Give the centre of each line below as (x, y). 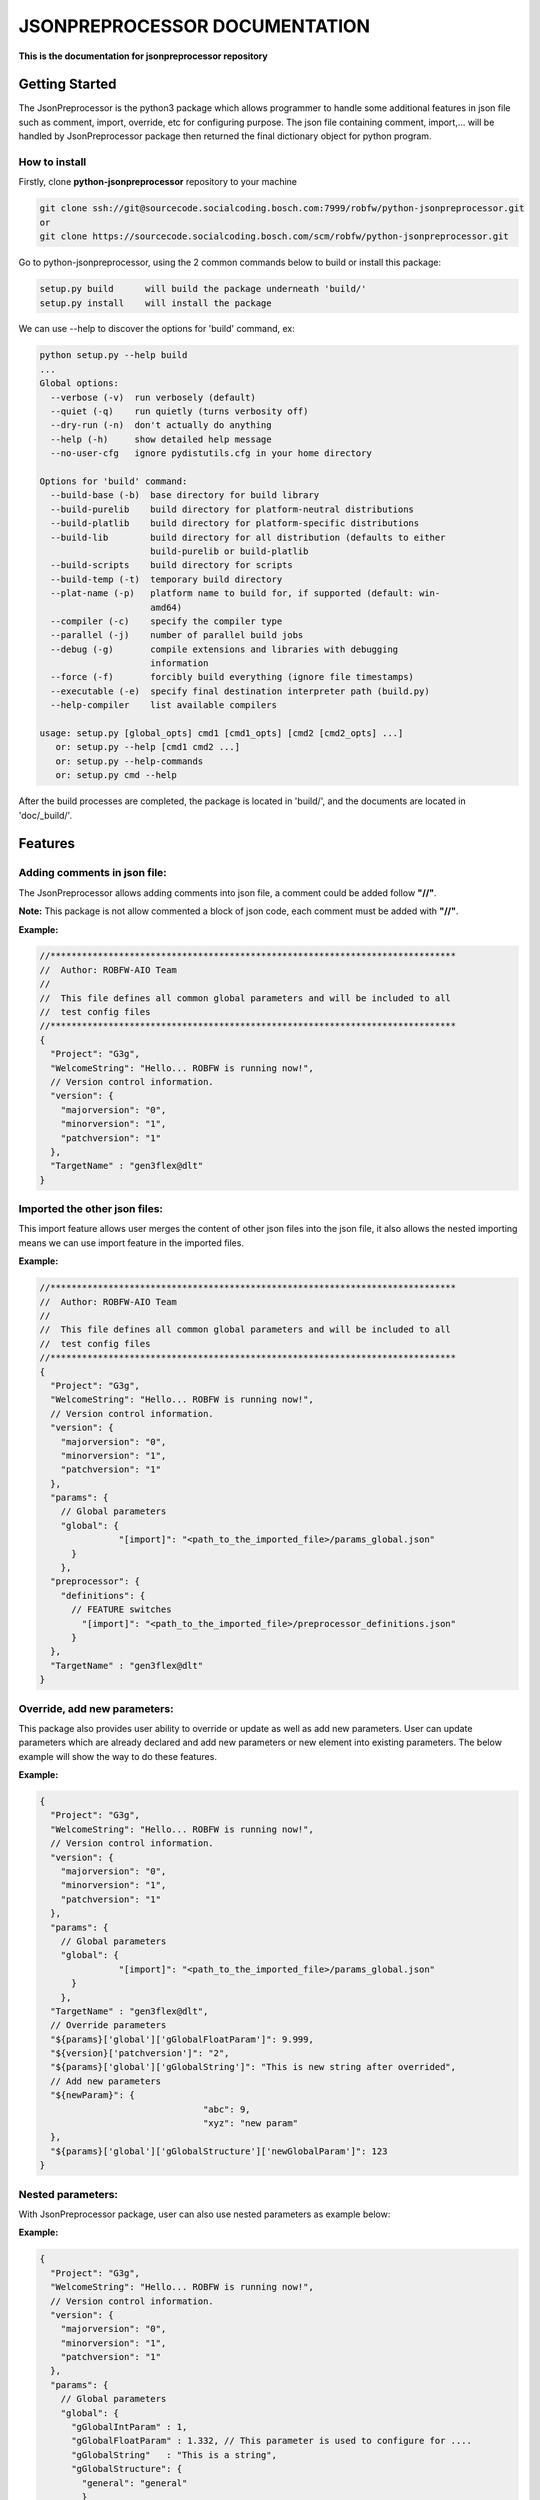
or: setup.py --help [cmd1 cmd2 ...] (147, 747)
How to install (52, 162)
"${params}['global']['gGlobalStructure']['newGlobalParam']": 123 (219, 2151)
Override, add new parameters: (96, 1708)
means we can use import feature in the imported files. (131, 1242)
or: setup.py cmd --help (116, 775)
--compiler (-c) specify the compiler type (166, 621)
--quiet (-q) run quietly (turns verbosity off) (179, 411)
